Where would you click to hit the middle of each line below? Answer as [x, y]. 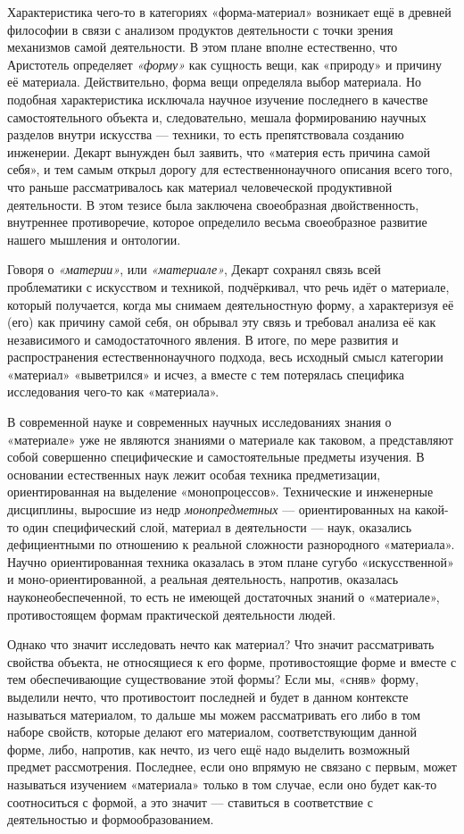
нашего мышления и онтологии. [94, 239]
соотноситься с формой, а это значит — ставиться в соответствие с [190, 801]
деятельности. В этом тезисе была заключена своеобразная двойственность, [213, 204]
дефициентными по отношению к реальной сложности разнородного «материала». [231, 544]
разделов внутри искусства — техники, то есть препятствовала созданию [206, 134]
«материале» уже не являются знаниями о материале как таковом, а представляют [230, 439]
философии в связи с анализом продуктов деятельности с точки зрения [200, 29]
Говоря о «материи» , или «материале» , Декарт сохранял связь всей [194, 269]
